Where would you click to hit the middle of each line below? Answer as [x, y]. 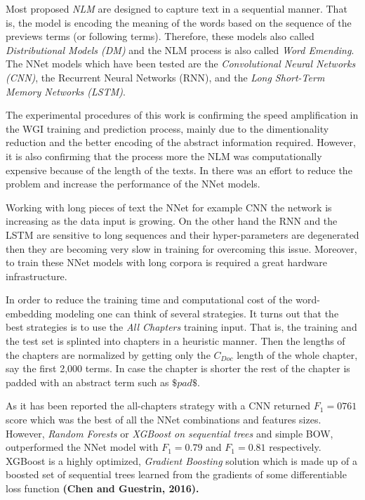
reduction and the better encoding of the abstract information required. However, [181, 142]
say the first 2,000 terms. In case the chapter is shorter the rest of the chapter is [178, 368]
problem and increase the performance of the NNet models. [133, 184]
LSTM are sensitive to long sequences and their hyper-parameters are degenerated [182, 234]
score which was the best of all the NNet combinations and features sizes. [164, 420]
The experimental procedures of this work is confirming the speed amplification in [182, 115]
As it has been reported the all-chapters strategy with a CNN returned [158, 406]
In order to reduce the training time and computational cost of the [149, 300]
